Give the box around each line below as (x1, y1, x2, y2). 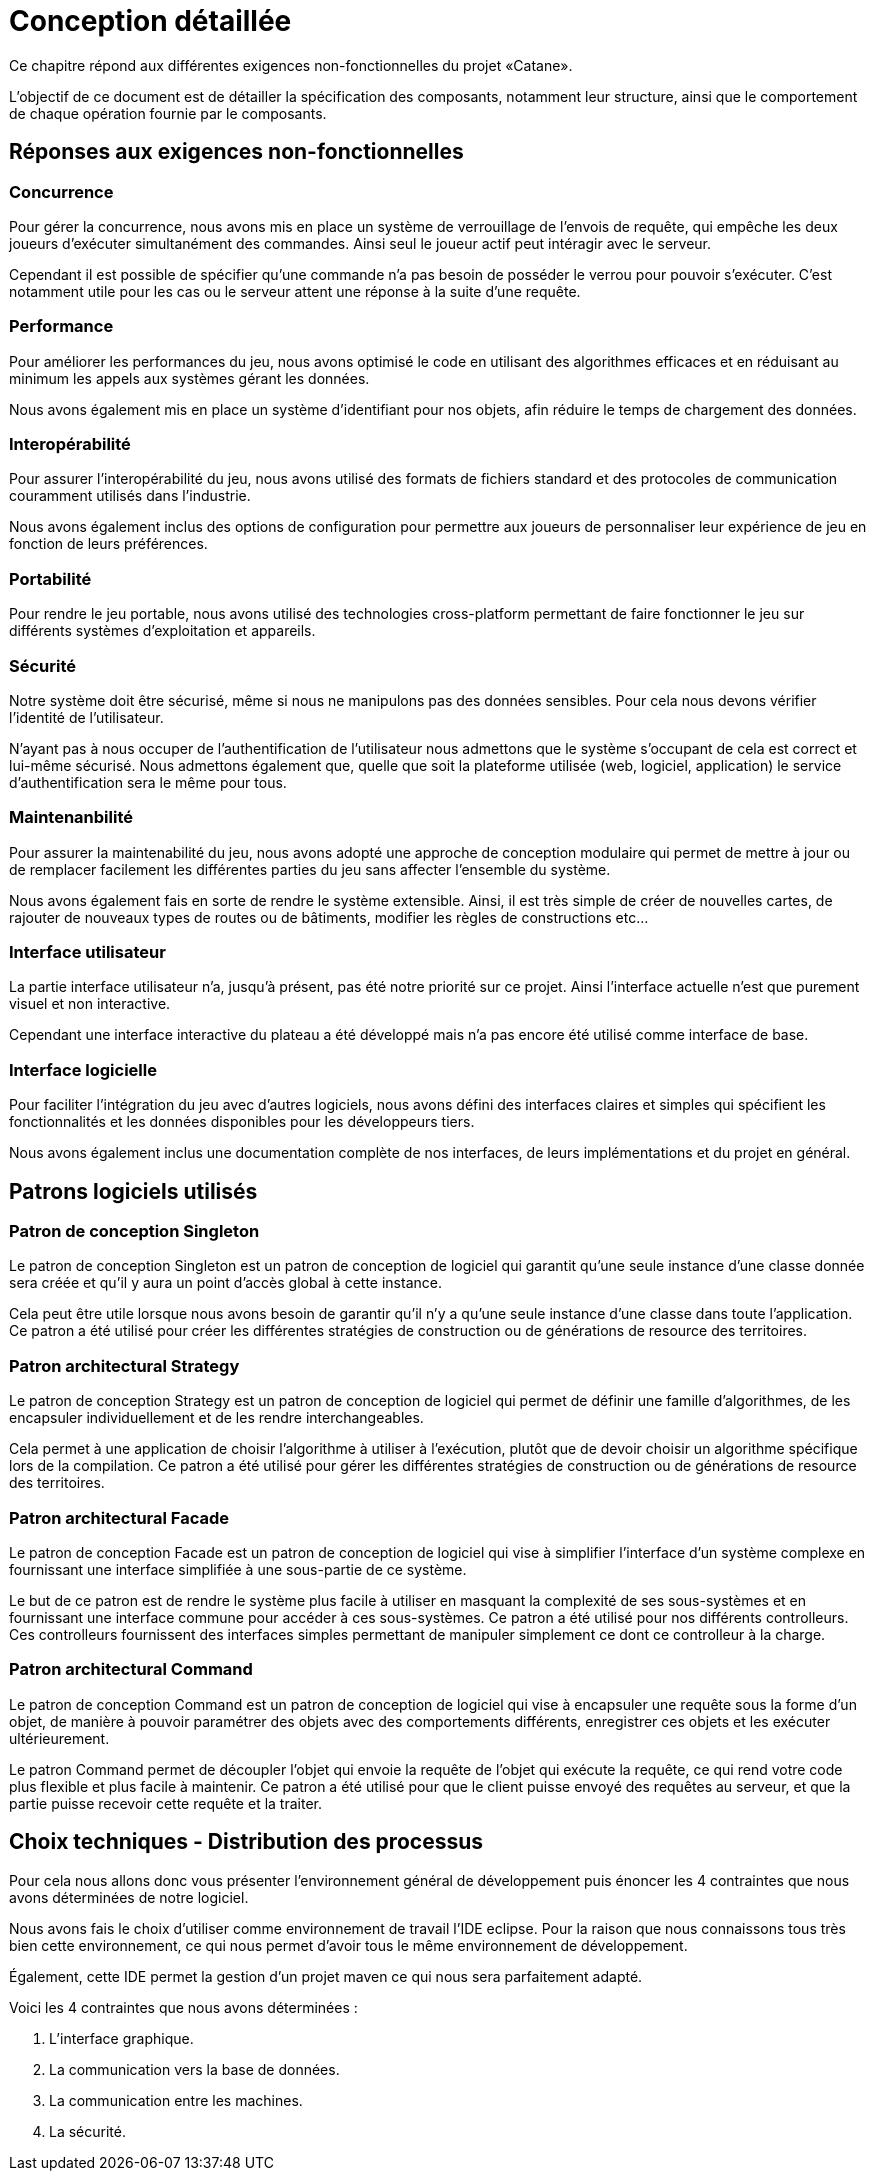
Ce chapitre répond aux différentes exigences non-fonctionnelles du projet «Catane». (9, 56, 573, 74)
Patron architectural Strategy (9, 1355, 240, 1376)
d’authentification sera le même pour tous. (9, 773, 287, 791)
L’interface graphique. (49, 2029, 194, 2047)
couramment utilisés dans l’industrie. (9, 487, 251, 505)
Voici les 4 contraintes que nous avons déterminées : (9, 1998, 358, 2016)
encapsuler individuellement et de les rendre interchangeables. (9, 1409, 424, 1427)
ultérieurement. (9, 1729, 110, 1747)
